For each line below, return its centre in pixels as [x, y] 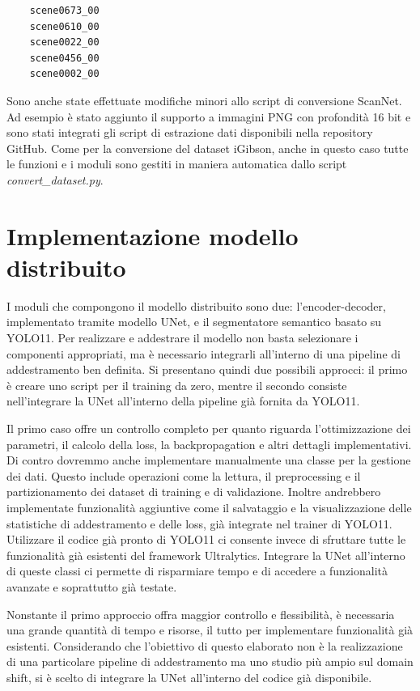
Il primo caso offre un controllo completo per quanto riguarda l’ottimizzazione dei [209, 428]
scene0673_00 [64, 11]
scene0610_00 [64, 26]
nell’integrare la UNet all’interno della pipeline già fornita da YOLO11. [183, 401]
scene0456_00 [64, 58]
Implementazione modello [153, 235]
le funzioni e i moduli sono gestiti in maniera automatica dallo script [177, 164]
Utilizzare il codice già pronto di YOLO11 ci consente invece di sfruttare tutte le [206, 539]
